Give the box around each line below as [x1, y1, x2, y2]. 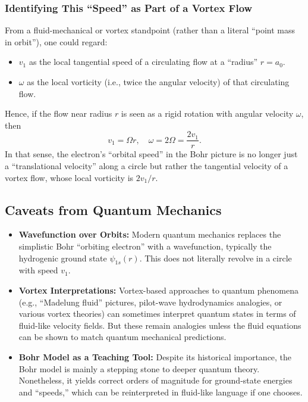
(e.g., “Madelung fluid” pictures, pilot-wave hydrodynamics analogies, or [18, 295, 282, 308]
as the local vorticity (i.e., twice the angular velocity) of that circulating [27, 76, 290, 88]
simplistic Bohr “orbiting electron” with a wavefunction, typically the [18, 240, 272, 253]
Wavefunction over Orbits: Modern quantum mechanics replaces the [18, 228, 281, 241]
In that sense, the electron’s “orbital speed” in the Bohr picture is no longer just [5, 148, 298, 160]
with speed [18, 264, 58, 276]
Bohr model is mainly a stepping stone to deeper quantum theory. [18, 362, 260, 375]
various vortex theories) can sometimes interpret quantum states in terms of [18, 307, 296, 320]
